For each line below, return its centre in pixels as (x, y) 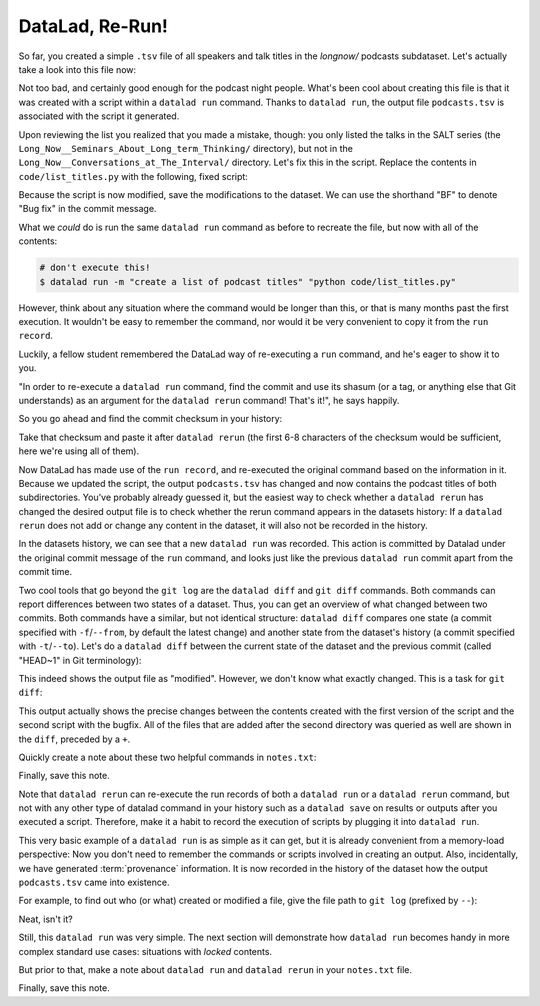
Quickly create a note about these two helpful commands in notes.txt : (167, 757)
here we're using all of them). (79, 451)
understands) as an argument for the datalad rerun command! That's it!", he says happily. (209, 400)
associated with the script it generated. (99, 116)
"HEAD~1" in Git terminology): (80, 660)
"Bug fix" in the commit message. (87, 209)
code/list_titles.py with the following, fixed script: (133, 176)
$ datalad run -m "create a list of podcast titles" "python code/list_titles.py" (248, 281)
